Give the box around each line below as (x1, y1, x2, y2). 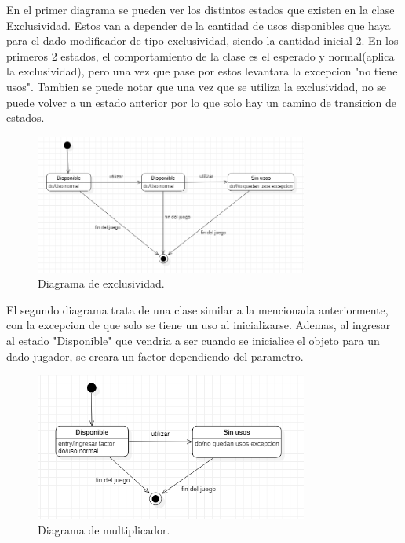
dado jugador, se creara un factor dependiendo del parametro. (6, 347, 304, 364)
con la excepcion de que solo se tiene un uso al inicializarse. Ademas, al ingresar (6, 317, 391, 333)
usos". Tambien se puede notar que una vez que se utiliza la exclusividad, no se (6, 78, 387, 94)
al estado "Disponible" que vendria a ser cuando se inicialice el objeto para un (6, 332, 380, 348)
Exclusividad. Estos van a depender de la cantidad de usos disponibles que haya (6, 17, 391, 33)
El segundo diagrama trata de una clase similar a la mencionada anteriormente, (6, 301, 389, 317)
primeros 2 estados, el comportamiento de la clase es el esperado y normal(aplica (6, 47, 395, 64)
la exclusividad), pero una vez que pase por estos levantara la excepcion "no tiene (6, 63, 398, 79)
